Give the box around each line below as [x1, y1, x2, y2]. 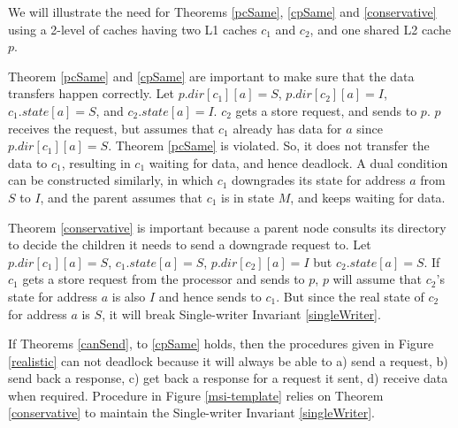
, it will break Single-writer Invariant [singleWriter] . [102, 304, 381, 323]
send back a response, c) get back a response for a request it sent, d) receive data [8, 369, 448, 387]
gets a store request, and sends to [235, 101, 417, 119]
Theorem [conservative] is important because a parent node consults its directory [8, 218, 447, 236]
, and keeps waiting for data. [290, 187, 446, 206]
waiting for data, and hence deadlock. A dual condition [149, 153, 448, 172]
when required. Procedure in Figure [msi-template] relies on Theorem [8, 386, 384, 404]
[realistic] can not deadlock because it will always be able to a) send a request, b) [8, 351, 448, 370]
